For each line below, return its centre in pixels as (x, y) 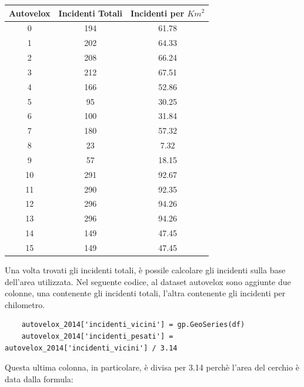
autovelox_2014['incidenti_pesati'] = (97, 337)
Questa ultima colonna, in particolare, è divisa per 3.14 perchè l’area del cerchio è (152, 367)
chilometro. (25, 304)
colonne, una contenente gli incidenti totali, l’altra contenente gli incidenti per (145, 293)
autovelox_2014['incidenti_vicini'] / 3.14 (91, 348)
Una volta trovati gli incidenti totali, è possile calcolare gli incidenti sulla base (145, 270)
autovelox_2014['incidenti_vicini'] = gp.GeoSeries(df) (133, 325)
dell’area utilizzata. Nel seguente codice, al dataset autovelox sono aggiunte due (148, 281)
